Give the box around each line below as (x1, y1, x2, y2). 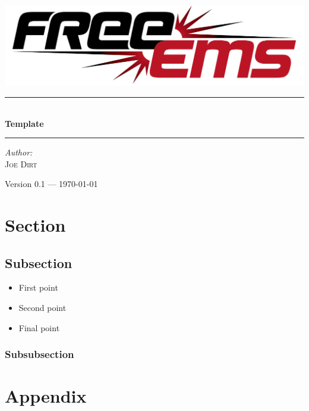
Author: (5, 146, 33, 158)
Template (5, 117, 44, 129)
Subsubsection (5, 347, 74, 362)
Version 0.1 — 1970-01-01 (5, 178, 98, 190)
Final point (18, 321, 60, 334)
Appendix (5, 384, 87, 408)
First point (18, 281, 58, 294)
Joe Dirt (5, 157, 37, 170)
